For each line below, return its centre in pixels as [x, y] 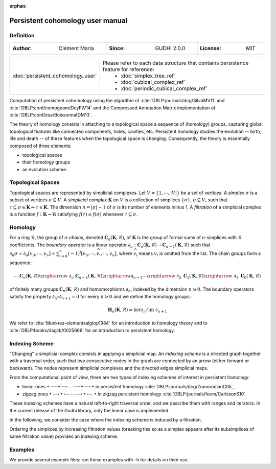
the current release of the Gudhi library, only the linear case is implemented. [89, 410]
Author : [22, 49]
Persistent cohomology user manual [68, 20]
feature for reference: [128, 69]
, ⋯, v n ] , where [116, 254]
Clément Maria [76, 49]
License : [211, 49]
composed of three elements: [40, 146]
